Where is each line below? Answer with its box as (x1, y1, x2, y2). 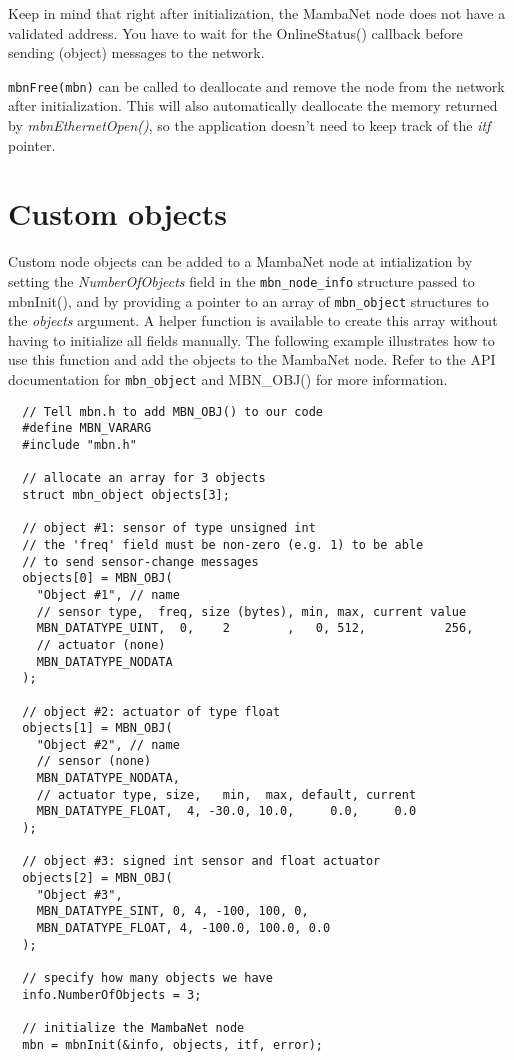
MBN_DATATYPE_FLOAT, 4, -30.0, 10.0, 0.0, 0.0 (36, 804, 417, 819)
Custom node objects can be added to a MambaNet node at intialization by (8, 251, 473, 272)
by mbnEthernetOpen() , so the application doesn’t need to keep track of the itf (8, 115, 491, 136)
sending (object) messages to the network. (8, 42, 265, 63)
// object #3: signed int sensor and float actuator (22, 854, 381, 869)
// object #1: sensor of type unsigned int (22, 521, 316, 536)
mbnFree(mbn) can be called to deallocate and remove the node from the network (8, 75, 505, 96)
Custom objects (8, 193, 228, 234)
